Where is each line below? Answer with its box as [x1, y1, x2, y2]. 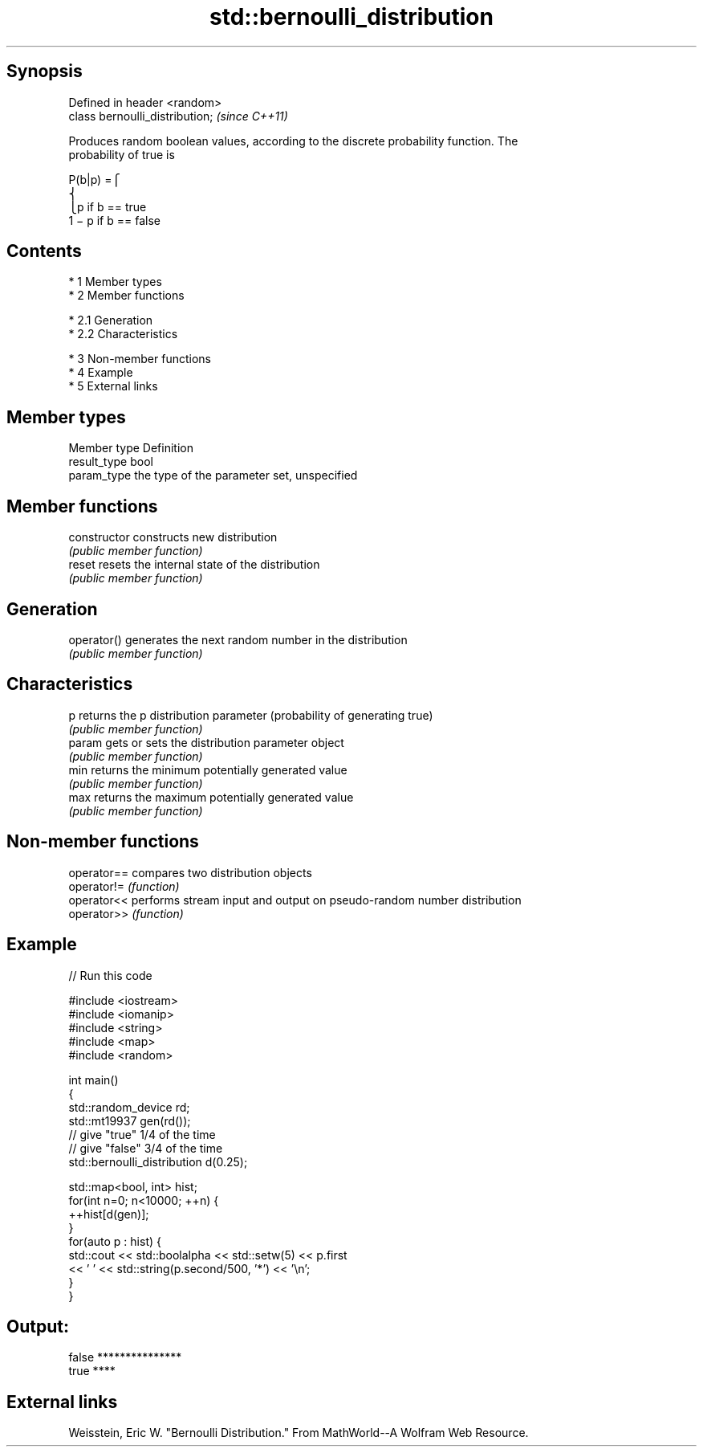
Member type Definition [68, 441, 193, 455]
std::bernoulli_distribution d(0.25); [68, 1154, 248, 1169]
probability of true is [68, 147, 175, 161]
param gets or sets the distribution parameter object [68, 735, 344, 749]
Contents [6, 241, 82, 262]
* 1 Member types [68, 275, 162, 289]
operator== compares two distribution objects [68, 865, 312, 880]
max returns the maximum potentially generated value [68, 790, 354, 804]
